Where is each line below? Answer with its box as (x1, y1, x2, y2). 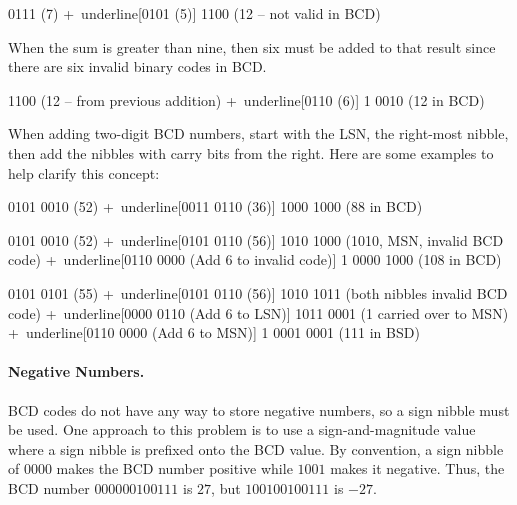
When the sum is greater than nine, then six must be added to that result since (8, 36, 496, 57)
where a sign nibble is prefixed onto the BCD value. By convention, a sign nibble (8, 438, 504, 459)
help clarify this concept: (8, 162, 160, 183)
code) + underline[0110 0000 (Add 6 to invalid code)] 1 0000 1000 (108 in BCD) (8, 249, 502, 270)
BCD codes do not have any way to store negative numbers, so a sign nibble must (8, 399, 510, 420)
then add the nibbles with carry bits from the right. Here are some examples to (8, 142, 494, 163)
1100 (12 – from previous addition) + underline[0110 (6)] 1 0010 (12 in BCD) (8, 89, 485, 110)
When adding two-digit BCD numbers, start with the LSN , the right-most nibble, (8, 123, 509, 144)
